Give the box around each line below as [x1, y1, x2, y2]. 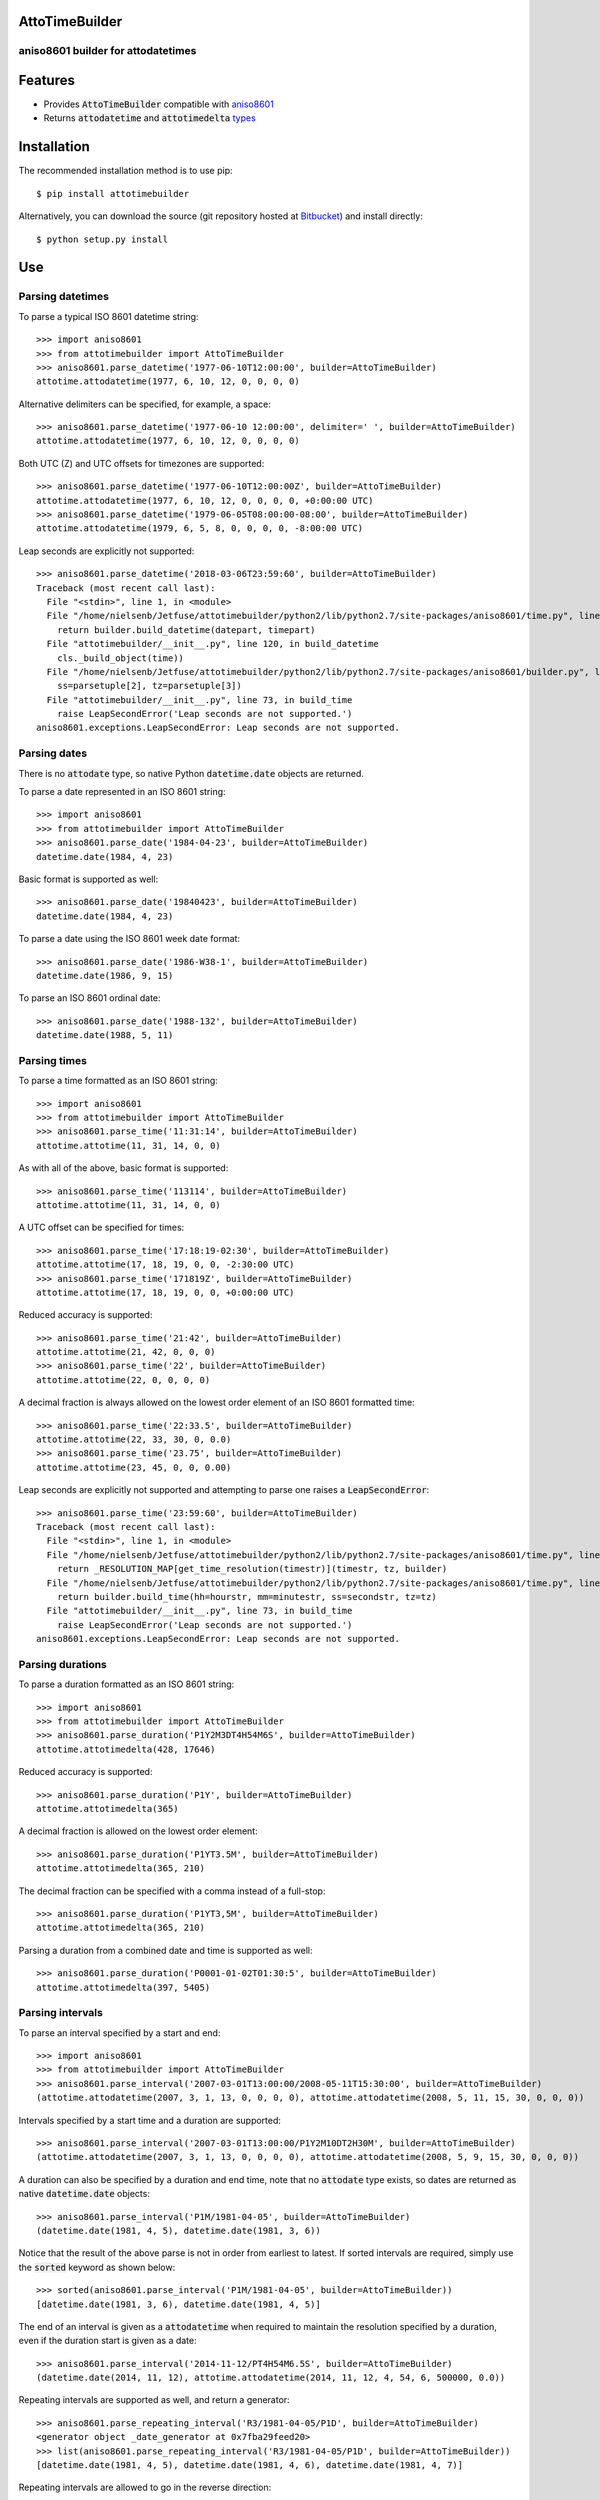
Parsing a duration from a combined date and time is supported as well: [18, 1944, 314, 1956]
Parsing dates [18, 746, 88, 760]
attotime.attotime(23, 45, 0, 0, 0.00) [36, 1461, 232, 1473]
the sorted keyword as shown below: [18, 2261, 176, 2273]
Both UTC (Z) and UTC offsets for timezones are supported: [18, 457, 265, 469]
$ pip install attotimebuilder [36, 188, 190, 199]
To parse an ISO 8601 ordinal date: [18, 992, 161, 1004]
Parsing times [18, 1053, 87, 1067]
